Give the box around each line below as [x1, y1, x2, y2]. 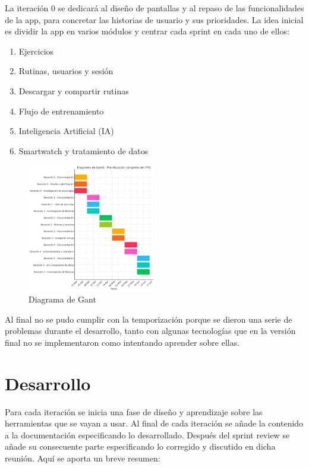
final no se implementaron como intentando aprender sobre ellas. [5, 336, 240, 348]
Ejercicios [18, 44, 54, 57]
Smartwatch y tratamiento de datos [18, 144, 149, 157]
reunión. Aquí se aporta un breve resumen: [5, 452, 160, 464]
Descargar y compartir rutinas [18, 84, 129, 97]
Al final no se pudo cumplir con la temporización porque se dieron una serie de [5, 313, 292, 325]
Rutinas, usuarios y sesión [18, 65, 113, 77]
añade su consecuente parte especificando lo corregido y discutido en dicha [5, 440, 276, 453]
